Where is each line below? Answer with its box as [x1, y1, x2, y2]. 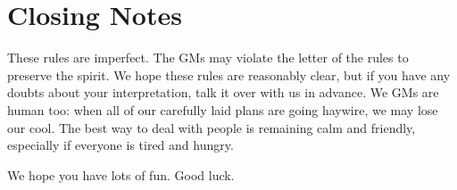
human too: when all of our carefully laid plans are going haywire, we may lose [7, 100, 438, 119]
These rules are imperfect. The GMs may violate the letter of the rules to [7, 48, 409, 67]
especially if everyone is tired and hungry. [7, 136, 234, 154]
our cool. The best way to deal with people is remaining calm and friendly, [7, 118, 416, 136]
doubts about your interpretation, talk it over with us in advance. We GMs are [7, 83, 439, 102]
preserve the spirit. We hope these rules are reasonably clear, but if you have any [7, 65, 451, 84]
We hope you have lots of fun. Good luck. [7, 165, 235, 184]
